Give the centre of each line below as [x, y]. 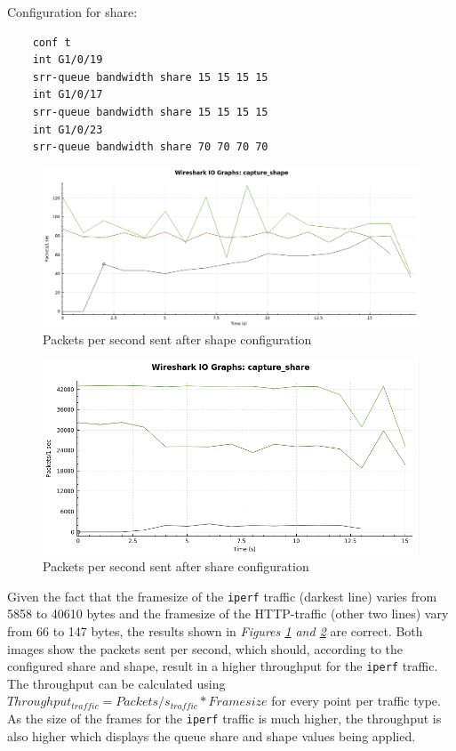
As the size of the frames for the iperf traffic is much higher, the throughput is [224, 718]
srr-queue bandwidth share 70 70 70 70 [150, 147]
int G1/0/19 [68, 60]
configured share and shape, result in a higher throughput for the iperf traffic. [223, 666]
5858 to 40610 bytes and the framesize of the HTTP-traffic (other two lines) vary [228, 614]
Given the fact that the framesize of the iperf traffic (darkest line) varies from [222, 596]
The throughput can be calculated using [116, 683]
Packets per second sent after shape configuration [177, 339]
